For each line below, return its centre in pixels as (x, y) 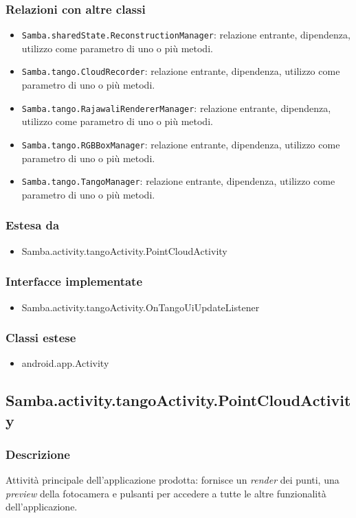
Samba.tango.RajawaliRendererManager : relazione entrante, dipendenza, (176, 108)
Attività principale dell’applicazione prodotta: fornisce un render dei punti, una (173, 480)
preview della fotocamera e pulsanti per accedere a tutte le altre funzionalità (166, 493)
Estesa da (33, 225)
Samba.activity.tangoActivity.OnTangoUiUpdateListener (141, 307)
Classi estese (41, 338)
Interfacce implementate (74, 281)
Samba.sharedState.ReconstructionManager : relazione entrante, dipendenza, (186, 35)
